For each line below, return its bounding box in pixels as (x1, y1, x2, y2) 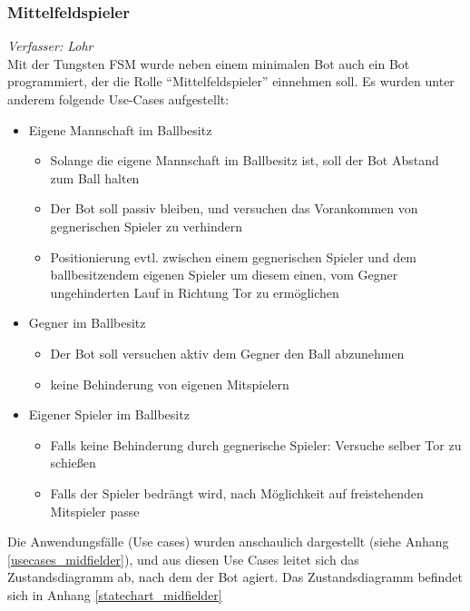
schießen (50, 453, 96, 472)
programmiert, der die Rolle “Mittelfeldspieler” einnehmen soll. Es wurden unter (7, 72, 455, 91)
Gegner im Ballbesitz (28, 313, 146, 332)
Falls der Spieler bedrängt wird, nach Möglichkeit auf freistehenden (50, 483, 424, 502)
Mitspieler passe (50, 501, 140, 520)
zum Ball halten (50, 168, 140, 187)
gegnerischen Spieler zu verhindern (50, 216, 243, 235)
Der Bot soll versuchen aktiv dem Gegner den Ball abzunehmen (50, 343, 405, 362)
